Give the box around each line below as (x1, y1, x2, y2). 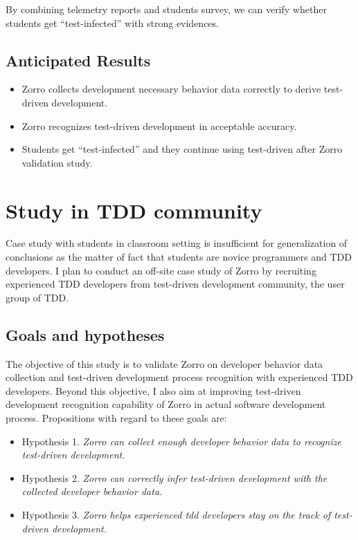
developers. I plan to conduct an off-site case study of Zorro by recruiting (6, 263, 316, 277)
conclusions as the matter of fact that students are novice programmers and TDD (6, 250, 352, 264)
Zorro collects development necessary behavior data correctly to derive (21, 82, 321, 96)
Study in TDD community (6, 196, 262, 224)
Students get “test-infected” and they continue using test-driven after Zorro (21, 142, 343, 156)
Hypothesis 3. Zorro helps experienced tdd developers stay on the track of (21, 508, 331, 521)
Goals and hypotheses (6, 324, 165, 345)
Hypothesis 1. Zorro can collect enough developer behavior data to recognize (21, 434, 341, 448)
